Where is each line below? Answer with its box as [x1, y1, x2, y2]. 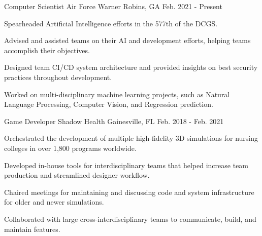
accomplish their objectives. [4, 45, 90, 55]
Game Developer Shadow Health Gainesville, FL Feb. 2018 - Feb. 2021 [4, 115, 224, 126]
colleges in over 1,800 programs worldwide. [4, 142, 137, 153]
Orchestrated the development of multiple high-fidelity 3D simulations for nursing [4, 133, 258, 143]
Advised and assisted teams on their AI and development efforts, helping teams [4, 35, 251, 46]
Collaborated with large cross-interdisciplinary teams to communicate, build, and [4, 213, 256, 224]
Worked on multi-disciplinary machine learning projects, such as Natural [4, 89, 230, 99]
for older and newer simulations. [4, 196, 104, 207]
